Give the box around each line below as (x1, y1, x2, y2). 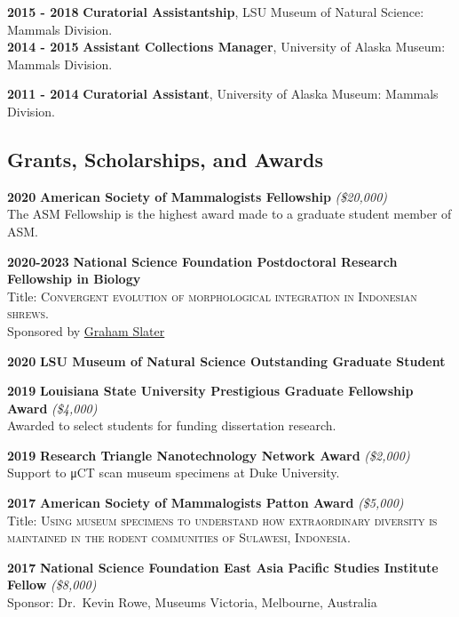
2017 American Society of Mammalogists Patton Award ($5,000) (7, 493, 404, 512)
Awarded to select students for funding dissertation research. (7, 416, 336, 435)
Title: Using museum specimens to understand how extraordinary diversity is (7, 510, 438, 529)
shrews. (7, 304, 49, 323)
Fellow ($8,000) (7, 575, 97, 594)
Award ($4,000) (7, 398, 98, 417)
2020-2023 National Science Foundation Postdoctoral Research (7, 252, 398, 270)
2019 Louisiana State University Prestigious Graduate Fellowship (7, 381, 414, 400)
